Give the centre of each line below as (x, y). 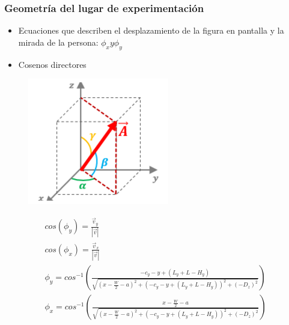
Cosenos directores (52, 64)
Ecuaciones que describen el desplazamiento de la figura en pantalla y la (151, 30)
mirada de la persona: (58, 42)
